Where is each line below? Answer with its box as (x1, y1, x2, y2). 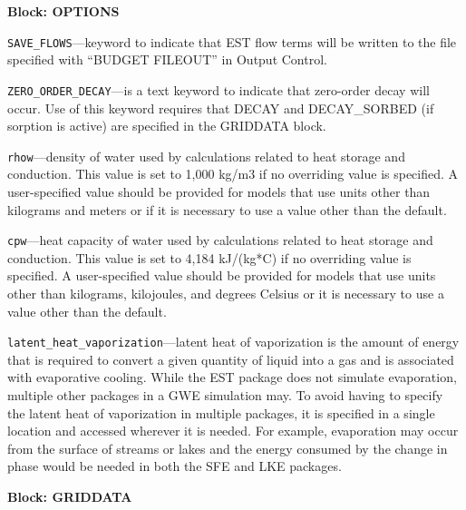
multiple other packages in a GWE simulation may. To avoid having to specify (7, 386, 443, 404)
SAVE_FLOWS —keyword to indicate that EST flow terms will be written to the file (7, 32, 457, 51)
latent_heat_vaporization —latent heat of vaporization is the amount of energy (7, 332, 460, 351)
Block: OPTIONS (7, 2, 120, 20)
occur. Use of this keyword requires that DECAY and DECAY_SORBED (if (7, 98, 434, 117)
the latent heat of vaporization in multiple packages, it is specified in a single (7, 403, 435, 422)
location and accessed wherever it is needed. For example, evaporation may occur (7, 421, 459, 440)
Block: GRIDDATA (7, 486, 132, 505)
